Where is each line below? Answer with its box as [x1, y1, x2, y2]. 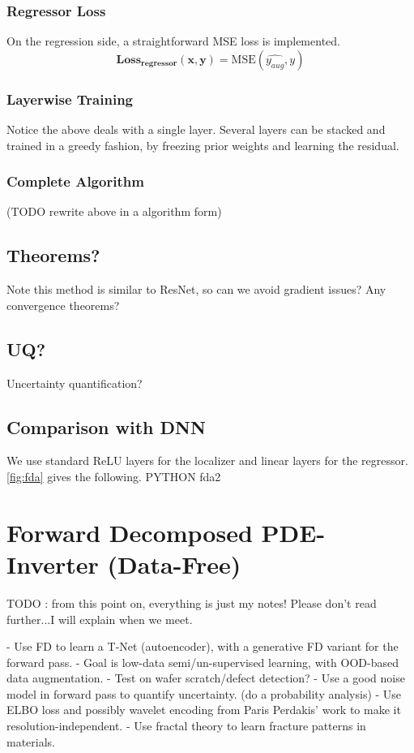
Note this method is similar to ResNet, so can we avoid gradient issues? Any [6, 281, 386, 298]
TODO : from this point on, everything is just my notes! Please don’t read [6, 594, 377, 611]
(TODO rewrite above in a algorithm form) [6, 203, 222, 220]
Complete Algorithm [6, 171, 144, 191]
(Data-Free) [107, 547, 241, 580]
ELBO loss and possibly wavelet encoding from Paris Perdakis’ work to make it [6, 701, 401, 718]
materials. [6, 733, 56, 750]
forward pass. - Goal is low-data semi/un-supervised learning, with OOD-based [6, 653, 399, 670]
